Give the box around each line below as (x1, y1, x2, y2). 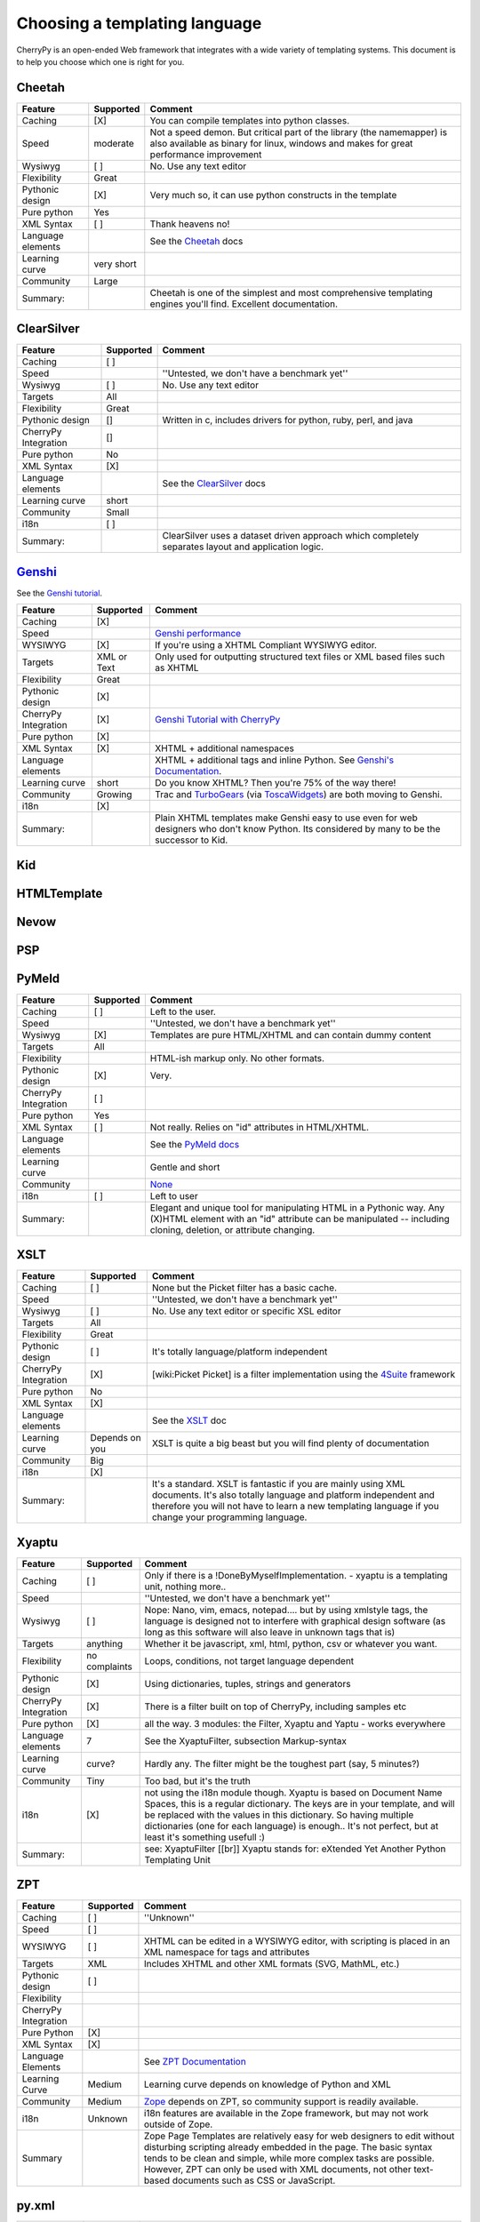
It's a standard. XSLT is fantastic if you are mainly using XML (151, 1478, 405, 1491)
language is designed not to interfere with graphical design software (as (144, 1614, 446, 1627)
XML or (96, 651, 128, 663)
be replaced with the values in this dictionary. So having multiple (144, 1809, 414, 1821)
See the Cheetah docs (149, 235, 244, 247)
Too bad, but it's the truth (144, 1774, 251, 1786)
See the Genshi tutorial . (16, 587, 102, 598)
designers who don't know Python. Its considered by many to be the (155, 823, 441, 835)
